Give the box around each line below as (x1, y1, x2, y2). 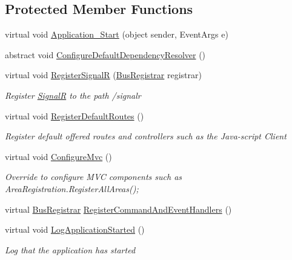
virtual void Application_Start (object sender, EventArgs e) (5, 28, 228, 41)
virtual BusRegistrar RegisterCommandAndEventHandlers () (5, 202, 232, 215)
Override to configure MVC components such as (5, 170, 182, 183)
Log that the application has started (5, 243, 136, 256)
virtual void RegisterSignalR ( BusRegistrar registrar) (5, 68, 202, 81)
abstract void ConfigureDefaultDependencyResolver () (5, 48, 206, 61)
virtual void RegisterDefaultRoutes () (5, 109, 144, 122)
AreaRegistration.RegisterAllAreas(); (5, 182, 139, 195)
